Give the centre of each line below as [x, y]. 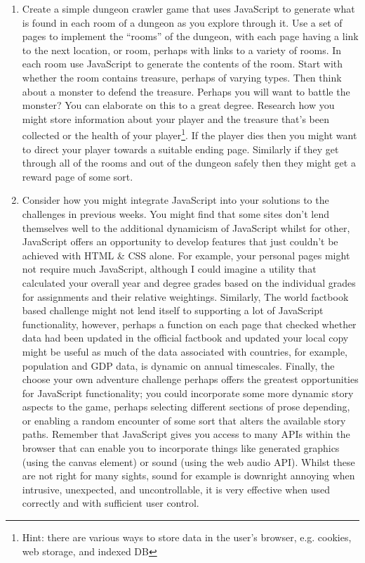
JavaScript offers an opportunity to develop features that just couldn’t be [180, 241]
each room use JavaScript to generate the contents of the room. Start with [182, 64]
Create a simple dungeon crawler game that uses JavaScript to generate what [188, 8]
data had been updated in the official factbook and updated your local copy [185, 338]
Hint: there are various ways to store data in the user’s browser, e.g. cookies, [187, 537]
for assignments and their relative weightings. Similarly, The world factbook [185, 296]
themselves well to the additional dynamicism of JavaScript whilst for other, [186, 227]
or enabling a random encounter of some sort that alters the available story [184, 420]
